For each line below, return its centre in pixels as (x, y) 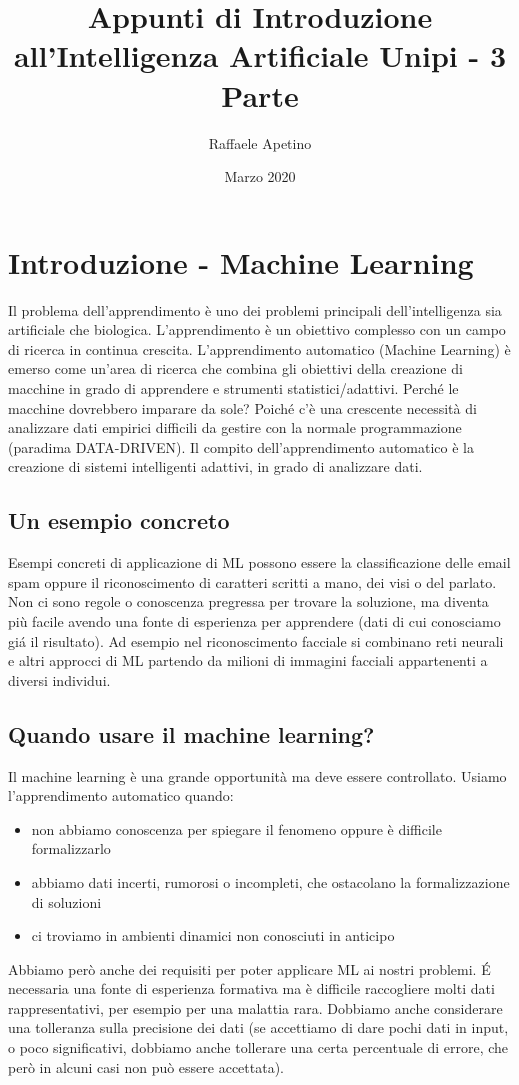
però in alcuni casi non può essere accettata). (146, 1066)
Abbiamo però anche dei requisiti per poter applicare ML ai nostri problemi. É (249, 968)
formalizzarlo (71, 848)
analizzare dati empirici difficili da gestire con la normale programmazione (235, 427)
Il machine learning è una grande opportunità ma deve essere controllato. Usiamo (257, 775)
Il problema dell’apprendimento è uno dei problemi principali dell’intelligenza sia (255, 309)
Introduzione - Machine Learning (241, 261)
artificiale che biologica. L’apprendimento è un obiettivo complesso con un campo (257, 329)
